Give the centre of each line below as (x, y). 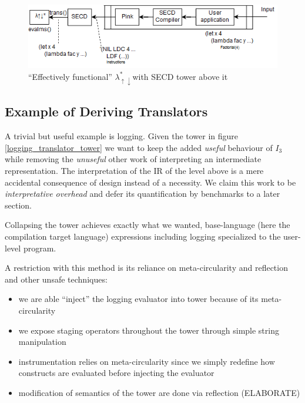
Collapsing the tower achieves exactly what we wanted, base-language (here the (148, 225)
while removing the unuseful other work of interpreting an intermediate (133, 159)
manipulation (42, 342)
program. (40, 248)
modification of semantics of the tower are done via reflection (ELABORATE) (159, 392)
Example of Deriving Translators (106, 111)
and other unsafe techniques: (56, 279)
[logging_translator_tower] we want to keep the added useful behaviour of (139, 147)
